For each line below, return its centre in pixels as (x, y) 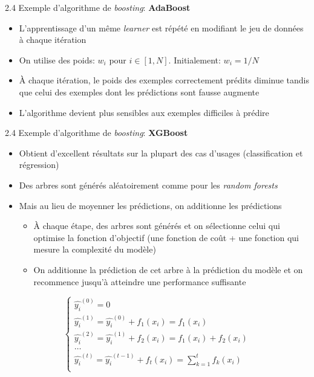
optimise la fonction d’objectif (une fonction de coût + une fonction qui (166, 237)
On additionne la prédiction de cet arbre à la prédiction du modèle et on (168, 269)
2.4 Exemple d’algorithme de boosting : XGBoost (96, 133)
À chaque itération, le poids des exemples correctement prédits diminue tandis (164, 80)
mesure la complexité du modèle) (95, 249)
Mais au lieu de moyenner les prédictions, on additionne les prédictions (150, 205)
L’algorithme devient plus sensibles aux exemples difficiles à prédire (144, 112)
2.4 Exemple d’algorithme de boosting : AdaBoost (98, 7)
